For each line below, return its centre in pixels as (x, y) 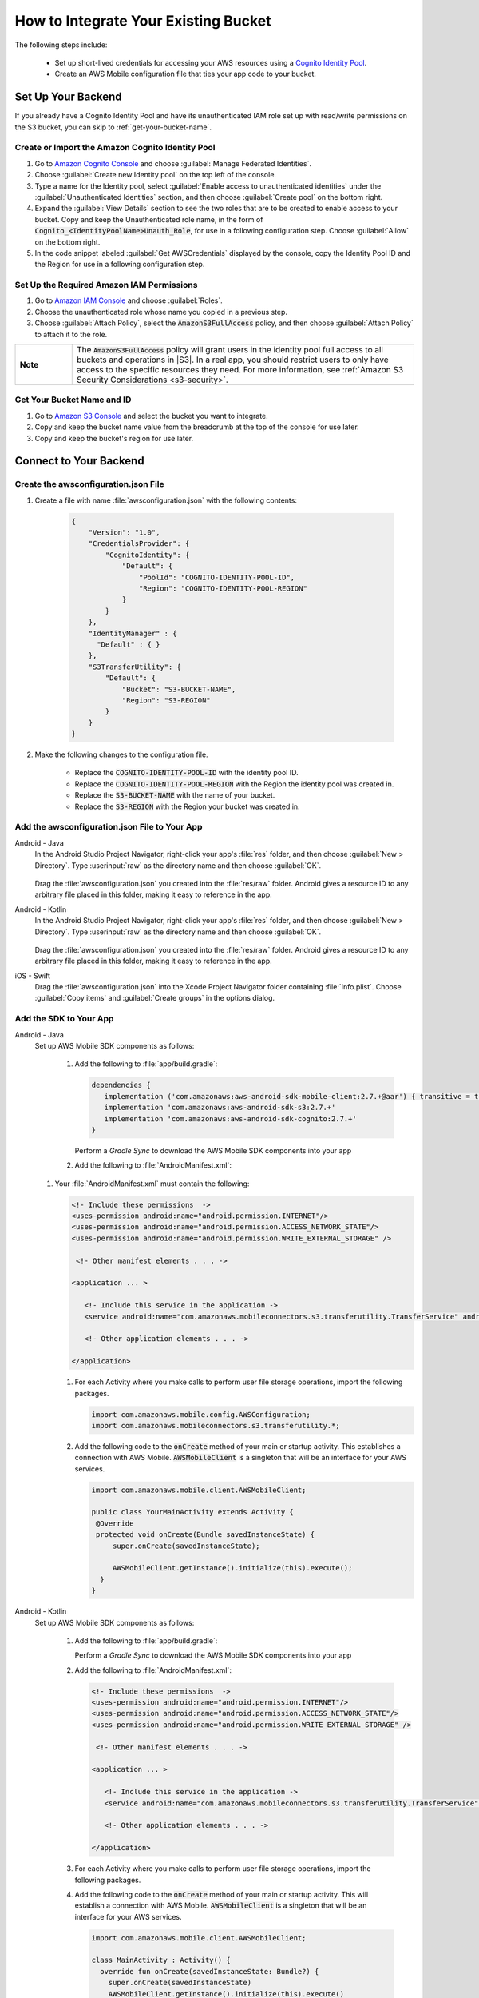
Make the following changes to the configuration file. (121, 754)
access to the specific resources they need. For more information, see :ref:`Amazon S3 (240, 369)
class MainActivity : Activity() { (161, 1960)
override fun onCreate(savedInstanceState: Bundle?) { (210, 1971)
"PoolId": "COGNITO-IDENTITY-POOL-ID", (217, 577)
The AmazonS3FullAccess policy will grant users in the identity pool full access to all (230, 349)
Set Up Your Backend (69, 97)
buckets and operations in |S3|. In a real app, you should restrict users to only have (232, 360)
